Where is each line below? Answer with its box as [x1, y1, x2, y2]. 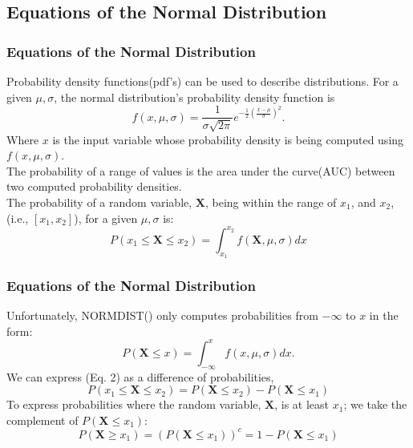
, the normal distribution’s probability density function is [54, 88, 335, 105]
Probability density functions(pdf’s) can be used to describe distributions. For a [6, 73, 399, 89]
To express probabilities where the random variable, [6, 396, 261, 413]
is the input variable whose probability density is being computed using [52, 131, 404, 147]
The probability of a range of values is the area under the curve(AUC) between [6, 162, 395, 179]
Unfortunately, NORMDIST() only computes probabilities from [6, 307, 318, 324]
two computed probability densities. [6, 178, 182, 195]
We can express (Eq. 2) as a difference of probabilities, [6, 368, 274, 385]
